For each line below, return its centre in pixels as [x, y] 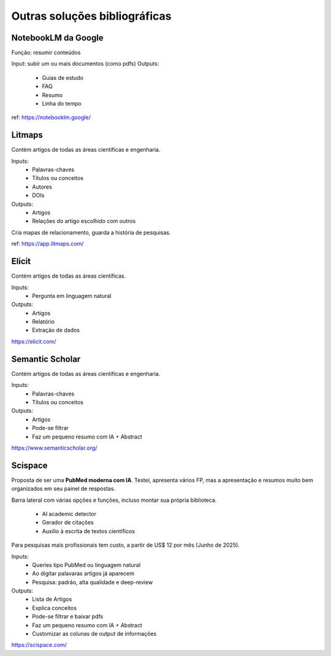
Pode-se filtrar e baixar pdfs [68, 617]
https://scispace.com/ [39, 645]
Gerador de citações [68, 523]
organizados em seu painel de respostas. [63, 489]
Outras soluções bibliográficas [91, 16]
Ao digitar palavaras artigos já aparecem [83, 574]
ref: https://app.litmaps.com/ [48, 244]
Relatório [44, 322]
